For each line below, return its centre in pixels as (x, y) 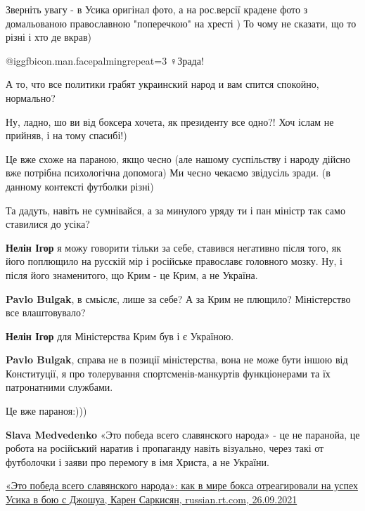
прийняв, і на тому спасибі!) (66, 135)
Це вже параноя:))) (46, 411)
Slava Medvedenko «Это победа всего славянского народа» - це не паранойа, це (183, 434)
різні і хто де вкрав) (49, 37)
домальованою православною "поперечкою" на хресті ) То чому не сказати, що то (181, 23)
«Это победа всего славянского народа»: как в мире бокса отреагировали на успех (182, 485)
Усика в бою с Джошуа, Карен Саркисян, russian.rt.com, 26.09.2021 (152, 499)
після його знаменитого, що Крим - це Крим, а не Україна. (132, 274)
